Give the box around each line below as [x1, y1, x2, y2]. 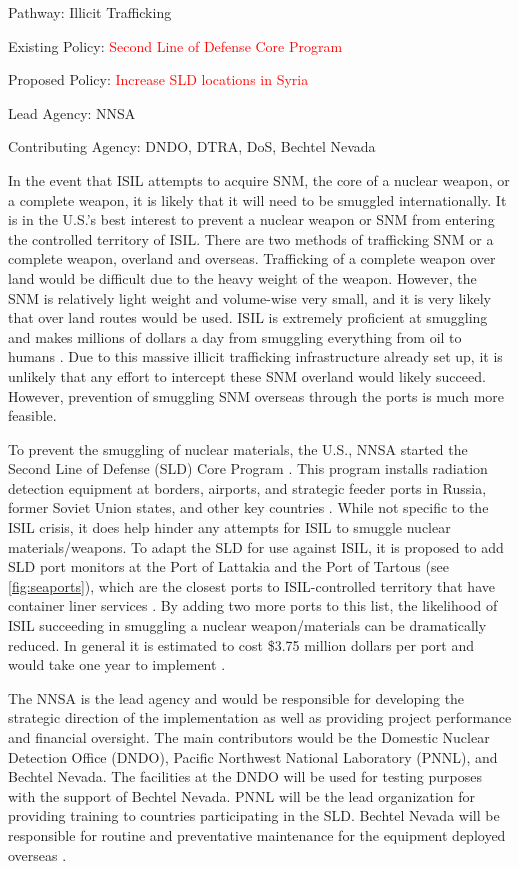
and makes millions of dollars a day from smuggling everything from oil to [8, 326, 462, 347]
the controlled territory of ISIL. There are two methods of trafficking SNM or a [8, 228, 494, 249]
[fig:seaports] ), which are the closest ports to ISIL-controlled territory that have [8, 575, 495, 596]
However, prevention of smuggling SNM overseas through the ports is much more [8, 385, 505, 406]
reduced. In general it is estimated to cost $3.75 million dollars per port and [8, 634, 475, 655]
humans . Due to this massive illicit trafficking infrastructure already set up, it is [8, 346, 503, 367]
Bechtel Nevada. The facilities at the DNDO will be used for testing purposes [8, 766, 482, 787]
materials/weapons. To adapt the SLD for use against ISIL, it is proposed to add [8, 536, 504, 557]
